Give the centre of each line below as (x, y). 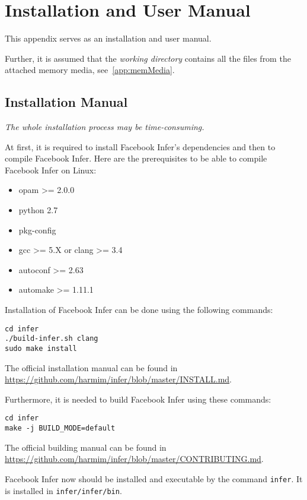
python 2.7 (38, 210)
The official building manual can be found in (86, 447)
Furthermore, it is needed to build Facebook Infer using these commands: (138, 399)
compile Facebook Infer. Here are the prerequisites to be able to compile (136, 158)
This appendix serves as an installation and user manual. (108, 38)
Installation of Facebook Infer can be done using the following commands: (139, 310)
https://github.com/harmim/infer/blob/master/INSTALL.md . (119, 379)
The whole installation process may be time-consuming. (105, 127)
